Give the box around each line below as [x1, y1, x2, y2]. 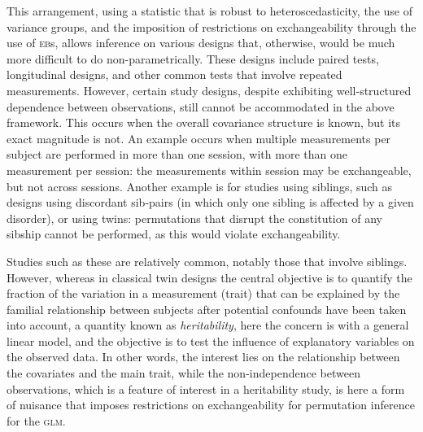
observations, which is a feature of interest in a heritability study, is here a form [7, 380, 405, 397]
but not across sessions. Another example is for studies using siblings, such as [7, 177, 393, 194]
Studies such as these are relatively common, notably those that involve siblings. [7, 252, 408, 269]
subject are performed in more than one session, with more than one [7, 146, 347, 163]
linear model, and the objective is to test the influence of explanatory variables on [7, 332, 415, 349]
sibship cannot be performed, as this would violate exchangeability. [7, 225, 341, 242]
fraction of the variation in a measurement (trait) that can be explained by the [7, 285, 400, 302]
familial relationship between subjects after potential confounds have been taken [7, 300, 407, 317]
